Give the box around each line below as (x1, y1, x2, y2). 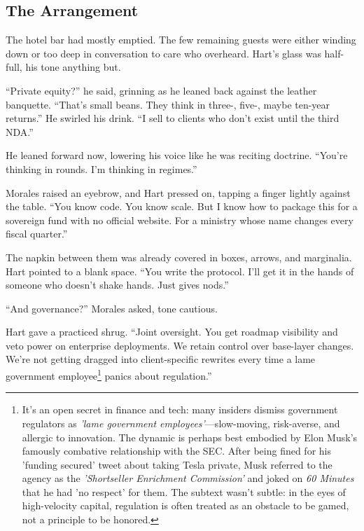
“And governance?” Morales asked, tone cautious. (6, 301, 218, 315)
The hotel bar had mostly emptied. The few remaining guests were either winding (6, 32, 356, 47)
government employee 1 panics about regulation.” (6, 366, 212, 382)
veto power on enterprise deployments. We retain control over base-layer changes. (6, 338, 354, 352)
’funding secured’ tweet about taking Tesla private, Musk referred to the (22, 457, 332, 471)
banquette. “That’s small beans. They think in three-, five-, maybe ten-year (6, 97, 330, 111)
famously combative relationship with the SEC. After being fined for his (22, 443, 331, 458)
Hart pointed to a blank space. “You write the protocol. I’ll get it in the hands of (6, 263, 354, 278)
